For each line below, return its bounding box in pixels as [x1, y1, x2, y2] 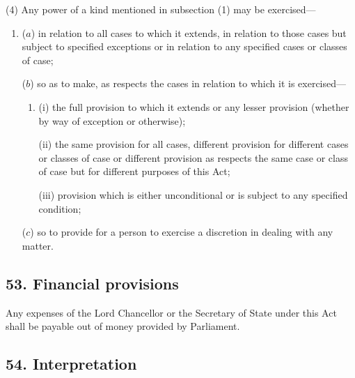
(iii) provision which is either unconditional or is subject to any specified [38, 187, 348, 202]
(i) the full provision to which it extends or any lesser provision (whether [38, 99, 349, 114]
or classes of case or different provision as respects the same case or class [38, 150, 348, 165]
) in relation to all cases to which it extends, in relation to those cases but [31, 25, 347, 40]
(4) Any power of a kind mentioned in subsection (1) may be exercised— [6, 2, 316, 16]
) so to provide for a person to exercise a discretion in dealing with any [30, 225, 333, 239]
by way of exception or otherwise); [38, 113, 186, 128]
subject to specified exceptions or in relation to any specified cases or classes [22, 39, 347, 54]
